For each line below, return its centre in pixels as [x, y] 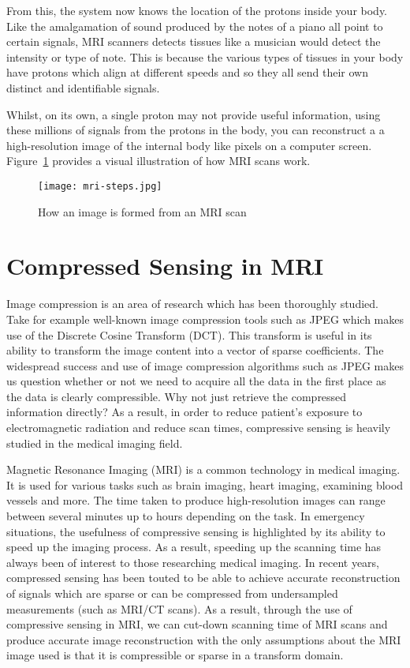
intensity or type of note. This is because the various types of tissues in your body [205, 56]
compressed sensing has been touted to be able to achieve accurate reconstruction [203, 578]
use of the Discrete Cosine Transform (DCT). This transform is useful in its [189, 334]
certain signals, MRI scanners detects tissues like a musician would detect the [194, 41]
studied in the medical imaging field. [95, 443]
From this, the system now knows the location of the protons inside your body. [197, 10]
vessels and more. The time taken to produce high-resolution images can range [196, 500]
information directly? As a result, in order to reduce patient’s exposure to [184, 412]
